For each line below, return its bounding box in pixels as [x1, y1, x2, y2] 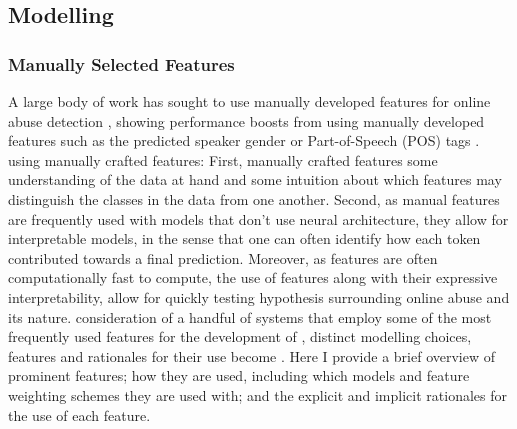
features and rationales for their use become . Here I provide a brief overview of [8, 345, 496, 366]
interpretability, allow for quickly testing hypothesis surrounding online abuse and [8, 286, 510, 307]
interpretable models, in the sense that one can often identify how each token [8, 228, 481, 249]
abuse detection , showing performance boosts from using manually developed [8, 110, 485, 131]
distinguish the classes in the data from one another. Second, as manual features [8, 188, 500, 209]
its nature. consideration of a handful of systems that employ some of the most [8, 306, 492, 327]
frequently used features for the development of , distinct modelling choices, [8, 326, 472, 347]
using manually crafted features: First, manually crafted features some [8, 149, 438, 170]
